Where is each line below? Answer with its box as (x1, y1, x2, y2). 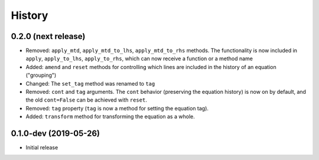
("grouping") (25, 71, 57, 79)
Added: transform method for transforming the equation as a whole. (25, 113, 195, 120)
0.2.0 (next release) (11, 31, 86, 41)
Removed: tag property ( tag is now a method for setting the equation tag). (25, 105, 209, 112)
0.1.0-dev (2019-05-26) (11, 129, 100, 138)
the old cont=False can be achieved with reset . (25, 96, 147, 103)
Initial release (25, 144, 58, 151)
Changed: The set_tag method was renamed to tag (25, 80, 155, 87)
